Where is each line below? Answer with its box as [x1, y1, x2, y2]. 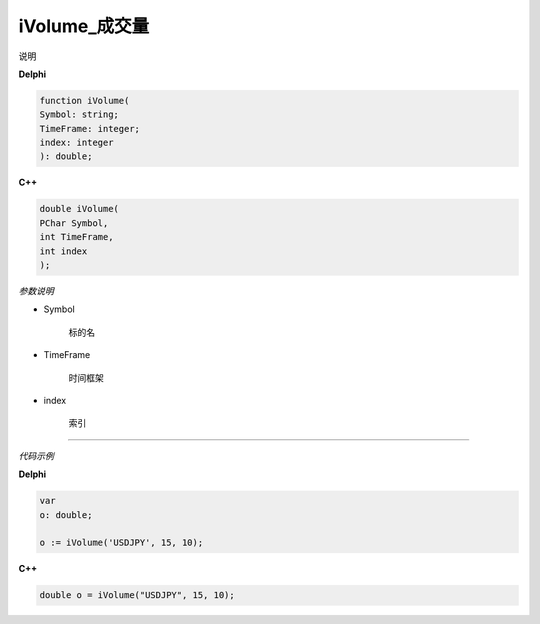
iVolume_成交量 [18, 15, 150, 37]
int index [39, 245, 88, 257]
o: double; [39, 509, 93, 520]
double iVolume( [39, 203, 120, 215]
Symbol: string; [39, 109, 120, 120]
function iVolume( [39, 95, 130, 106]
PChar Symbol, [39, 217, 109, 229]
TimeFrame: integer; [39, 123, 140, 134]
